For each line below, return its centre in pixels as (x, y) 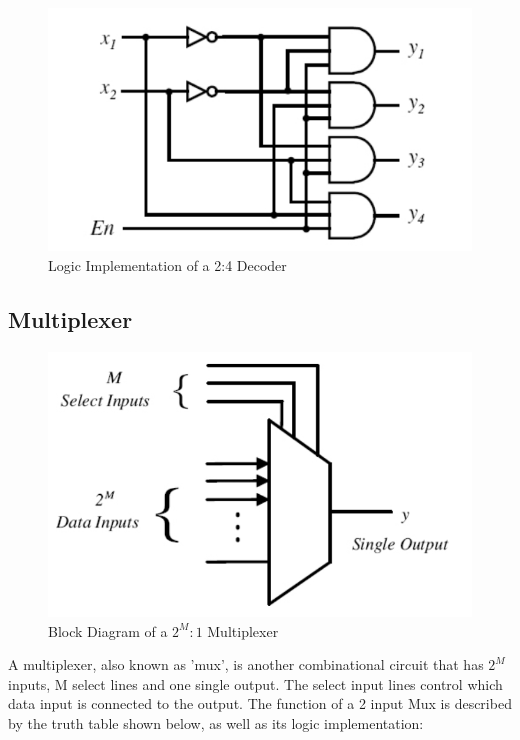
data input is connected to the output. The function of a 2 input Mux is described (260, 703)
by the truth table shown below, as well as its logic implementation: (216, 723)
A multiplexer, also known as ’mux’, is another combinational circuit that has (246, 664)
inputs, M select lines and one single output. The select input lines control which (255, 683)
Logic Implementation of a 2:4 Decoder (167, 264)
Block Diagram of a (108, 630)
